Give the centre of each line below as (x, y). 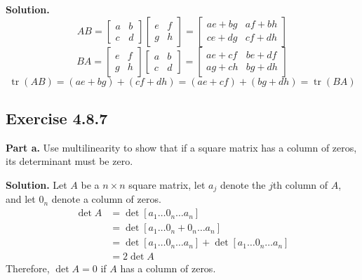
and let (21, 199)
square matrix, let (167, 184)
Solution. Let (36, 184)
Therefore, (28, 268)
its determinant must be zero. (69, 161)
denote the (243, 184)
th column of (300, 184)
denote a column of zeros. (106, 199)
